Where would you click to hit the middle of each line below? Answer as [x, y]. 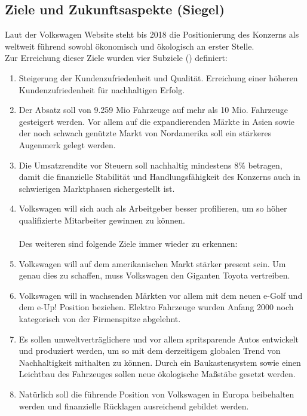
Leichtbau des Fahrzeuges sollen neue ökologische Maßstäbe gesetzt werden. [157, 374]
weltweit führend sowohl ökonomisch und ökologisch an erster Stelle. [130, 46]
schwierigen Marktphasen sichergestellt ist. [97, 188]
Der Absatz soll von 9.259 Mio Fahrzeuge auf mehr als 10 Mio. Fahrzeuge [153, 110]
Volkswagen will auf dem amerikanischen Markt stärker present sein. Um [152, 263]
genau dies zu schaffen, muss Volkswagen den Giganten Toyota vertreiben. [154, 275]
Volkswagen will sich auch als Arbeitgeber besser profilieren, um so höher [153, 208]
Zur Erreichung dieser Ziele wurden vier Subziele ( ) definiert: [116, 58]
